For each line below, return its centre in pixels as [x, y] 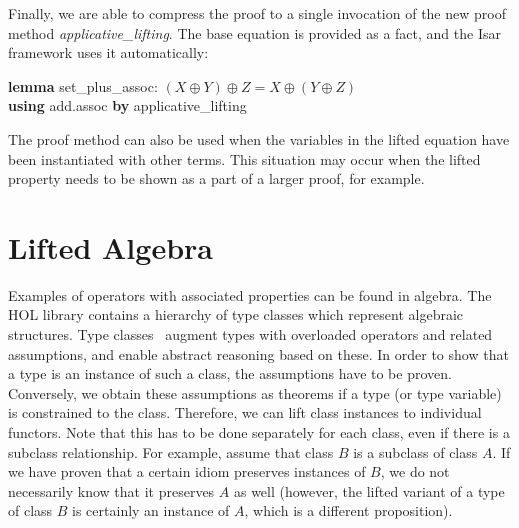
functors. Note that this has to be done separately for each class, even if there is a [259, 432]
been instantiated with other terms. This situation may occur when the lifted [244, 158]
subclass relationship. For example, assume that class [171, 451]
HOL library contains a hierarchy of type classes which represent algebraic [236, 314]
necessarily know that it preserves [111, 490]
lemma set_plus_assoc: [83, 85]
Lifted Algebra [110, 246]
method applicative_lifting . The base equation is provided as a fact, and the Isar [254, 32]
